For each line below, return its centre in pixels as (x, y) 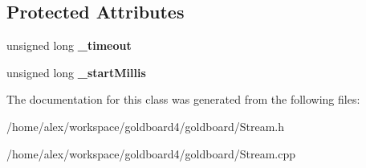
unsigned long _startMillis (76, 72)
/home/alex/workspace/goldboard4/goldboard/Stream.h (146, 126)
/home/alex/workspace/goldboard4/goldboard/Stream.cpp (151, 153)
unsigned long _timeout (69, 45)
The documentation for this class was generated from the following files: (183, 99)
